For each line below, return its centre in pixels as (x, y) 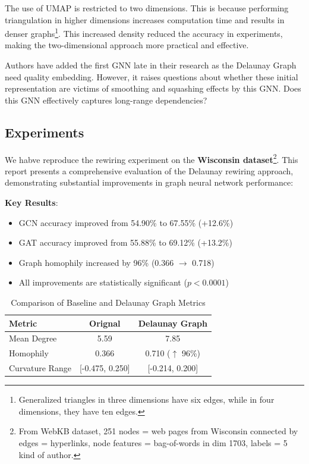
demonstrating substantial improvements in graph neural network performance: (149, 182)
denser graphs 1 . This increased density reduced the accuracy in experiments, (144, 32)
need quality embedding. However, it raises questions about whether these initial (152, 76)
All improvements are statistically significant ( (103, 282)
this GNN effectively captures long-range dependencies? (106, 100)
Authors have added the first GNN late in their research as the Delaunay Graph (151, 65)
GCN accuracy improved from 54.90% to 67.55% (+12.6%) (126, 222)
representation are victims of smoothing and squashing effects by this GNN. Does (153, 88)
